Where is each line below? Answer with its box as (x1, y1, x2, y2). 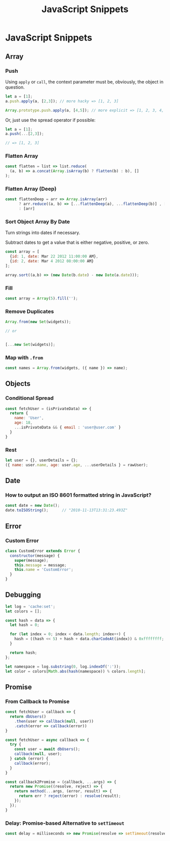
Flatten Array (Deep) (5, 185, 57, 192)
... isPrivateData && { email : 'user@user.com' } (14, 425, 121, 430)
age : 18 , (14, 420, 33, 425)
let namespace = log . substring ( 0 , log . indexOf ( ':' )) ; (5, 664, 121, 669)
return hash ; (10, 650, 37, 655)
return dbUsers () (10, 714, 47, 719)
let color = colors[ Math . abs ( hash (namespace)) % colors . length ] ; (5, 669, 146, 674)
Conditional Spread (5, 394, 54, 402)
